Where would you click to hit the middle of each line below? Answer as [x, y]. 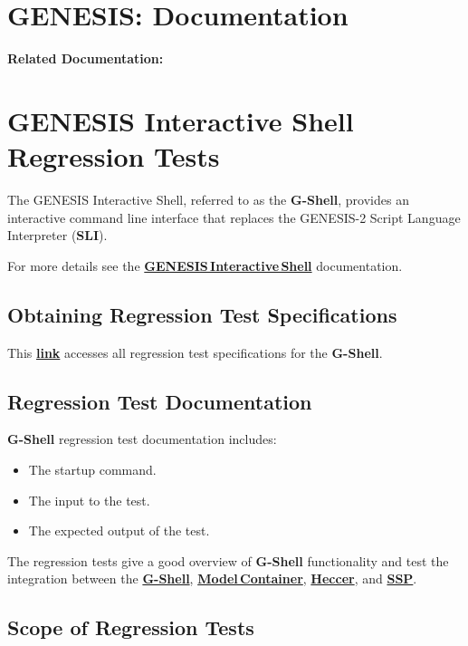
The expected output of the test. [119, 530]
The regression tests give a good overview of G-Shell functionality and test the [228, 560]
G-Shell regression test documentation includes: [142, 439]
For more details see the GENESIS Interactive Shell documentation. [205, 265]
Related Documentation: [86, 58]
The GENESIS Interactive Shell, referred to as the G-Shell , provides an [208, 200]
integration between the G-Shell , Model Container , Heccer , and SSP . [212, 579]
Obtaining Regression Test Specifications [202, 314]
